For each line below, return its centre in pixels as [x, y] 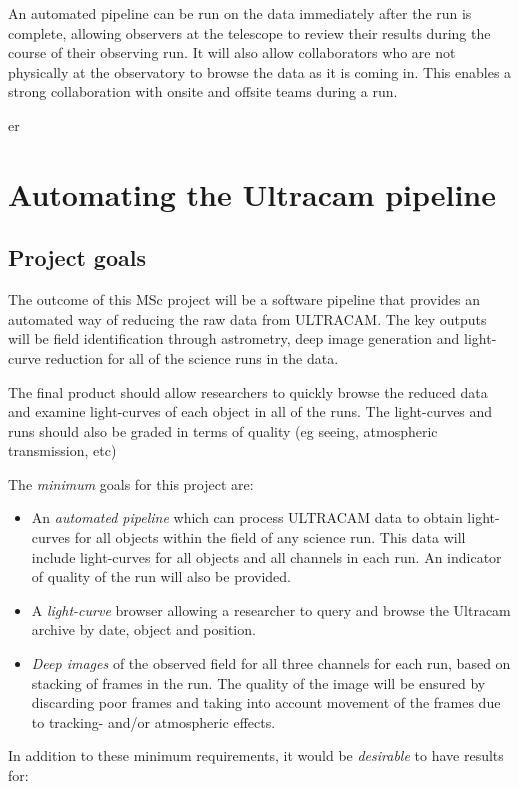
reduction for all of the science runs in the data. [192, 357]
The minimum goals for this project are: [131, 483]
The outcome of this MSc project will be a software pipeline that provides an [244, 299]
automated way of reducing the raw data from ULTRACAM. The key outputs [247, 318]
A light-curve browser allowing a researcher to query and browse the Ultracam [271, 609]
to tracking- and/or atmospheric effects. [153, 721]
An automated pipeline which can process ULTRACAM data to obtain [247, 517]
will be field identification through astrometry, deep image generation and [234, 338]
